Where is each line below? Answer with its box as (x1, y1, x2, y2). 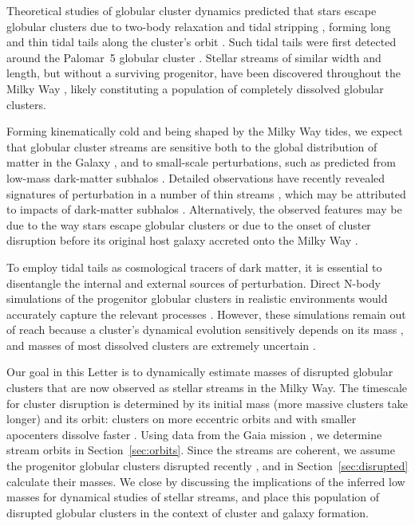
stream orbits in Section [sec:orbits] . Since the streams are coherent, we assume (6, 442, 395, 458)
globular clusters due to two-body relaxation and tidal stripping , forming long (6, 18, 391, 34)
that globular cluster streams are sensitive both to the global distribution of (6, 138, 377, 155)
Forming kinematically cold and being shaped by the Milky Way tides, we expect (6, 123, 403, 139)
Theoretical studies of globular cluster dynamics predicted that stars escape (6, 2, 377, 18)
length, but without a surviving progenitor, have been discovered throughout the (6, 65, 401, 81)
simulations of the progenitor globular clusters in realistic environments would (6, 290, 388, 307)
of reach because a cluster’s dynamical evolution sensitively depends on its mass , (6, 321, 404, 338)
